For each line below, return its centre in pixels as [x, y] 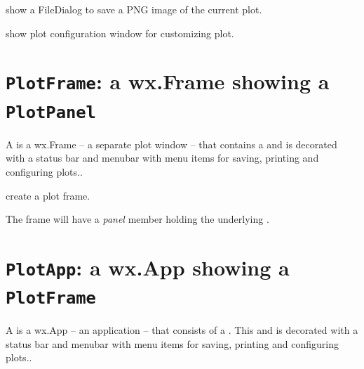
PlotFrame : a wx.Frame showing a [168, 81]
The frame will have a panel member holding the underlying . [137, 219]
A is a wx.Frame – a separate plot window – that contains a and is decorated [171, 144]
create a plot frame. [48, 195]
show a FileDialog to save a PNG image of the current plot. [134, 9]
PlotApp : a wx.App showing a [148, 267]
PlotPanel [51, 112]
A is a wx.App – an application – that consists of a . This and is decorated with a [182, 330]
